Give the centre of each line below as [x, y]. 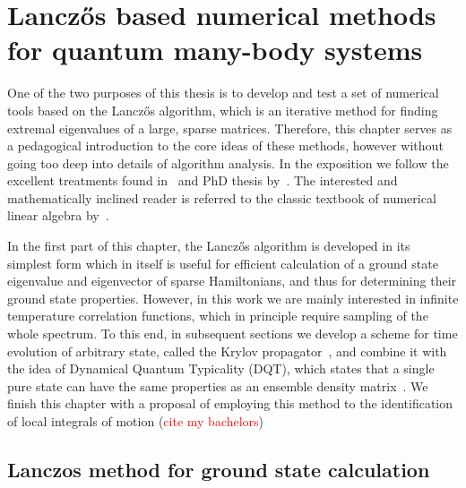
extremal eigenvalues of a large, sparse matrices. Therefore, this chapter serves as [230, 128]
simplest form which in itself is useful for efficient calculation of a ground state [223, 263]
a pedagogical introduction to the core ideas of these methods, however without [225, 146]
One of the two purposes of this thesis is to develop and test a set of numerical [223, 93]
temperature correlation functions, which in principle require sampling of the [218, 316]
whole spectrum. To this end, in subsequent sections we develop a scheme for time [233, 334]
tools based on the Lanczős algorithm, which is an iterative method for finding [223, 110]
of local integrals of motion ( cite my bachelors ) [136, 421]
